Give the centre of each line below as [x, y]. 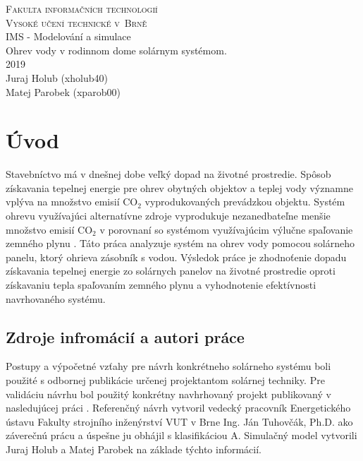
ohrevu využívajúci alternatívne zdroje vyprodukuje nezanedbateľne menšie [168, 216]
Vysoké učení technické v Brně [76, 22]
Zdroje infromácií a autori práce [125, 336]
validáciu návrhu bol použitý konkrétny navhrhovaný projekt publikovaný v [168, 394]
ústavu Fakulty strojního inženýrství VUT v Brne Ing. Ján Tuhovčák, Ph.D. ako [179, 421]
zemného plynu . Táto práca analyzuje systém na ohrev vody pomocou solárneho [180, 243]
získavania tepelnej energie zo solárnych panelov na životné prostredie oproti [171, 271]
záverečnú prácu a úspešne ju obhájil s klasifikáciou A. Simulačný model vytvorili [181, 435]
